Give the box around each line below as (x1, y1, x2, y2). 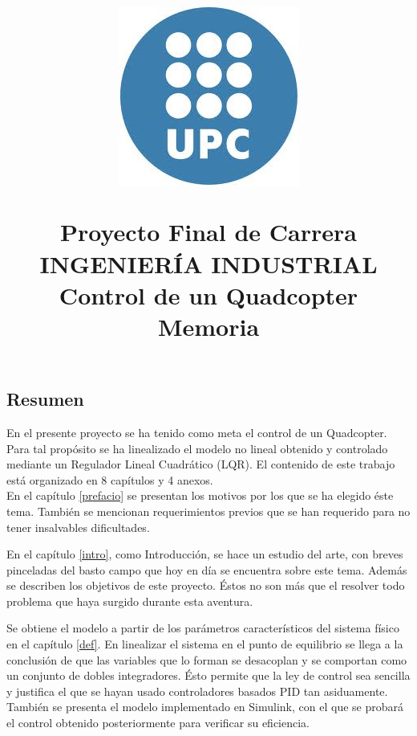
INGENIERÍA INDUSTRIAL (39, 247, 378, 280)
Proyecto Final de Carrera (60, 215, 357, 248)
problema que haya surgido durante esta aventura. (6, 592, 253, 609)
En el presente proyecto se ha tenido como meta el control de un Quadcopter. (6, 423, 387, 440)
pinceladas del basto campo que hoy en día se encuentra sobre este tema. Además (6, 561, 407, 578)
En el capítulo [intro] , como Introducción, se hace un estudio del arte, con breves (6, 546, 403, 562)
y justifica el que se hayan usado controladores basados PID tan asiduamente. (6, 682, 388, 699)
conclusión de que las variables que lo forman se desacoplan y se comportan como (6, 651, 407, 668)
